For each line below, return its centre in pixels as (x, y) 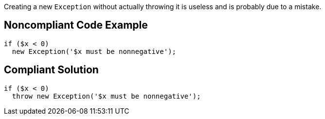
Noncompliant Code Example (76, 25)
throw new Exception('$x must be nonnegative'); (106, 96)
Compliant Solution (51, 70)
